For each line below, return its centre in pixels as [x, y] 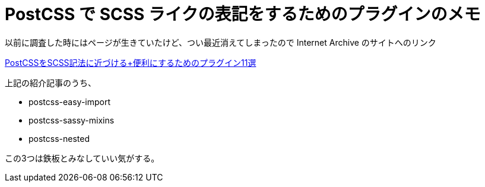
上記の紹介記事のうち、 [50, 83]
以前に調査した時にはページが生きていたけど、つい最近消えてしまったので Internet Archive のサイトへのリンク [221, 42]
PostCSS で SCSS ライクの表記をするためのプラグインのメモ [243, 14]
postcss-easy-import [70, 102]
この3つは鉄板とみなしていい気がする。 [82, 158]
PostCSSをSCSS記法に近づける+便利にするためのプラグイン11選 [131, 62]
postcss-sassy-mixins [72, 120]
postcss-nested [59, 138]
